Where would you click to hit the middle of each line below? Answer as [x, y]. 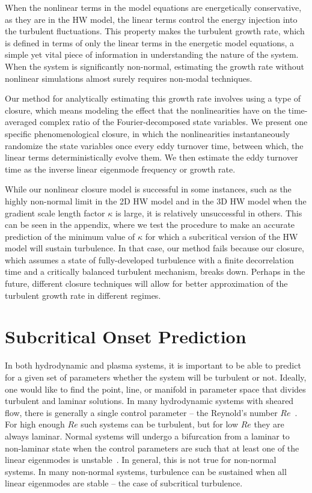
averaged [21, 122]
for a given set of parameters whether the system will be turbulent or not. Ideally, [156, 377]
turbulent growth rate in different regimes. [83, 295]
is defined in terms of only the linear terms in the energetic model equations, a [150, 42]
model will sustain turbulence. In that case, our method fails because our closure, [155, 248]
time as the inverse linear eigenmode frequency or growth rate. [120, 169]
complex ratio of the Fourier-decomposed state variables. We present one [173, 122]
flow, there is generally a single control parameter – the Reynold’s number [141, 412]
